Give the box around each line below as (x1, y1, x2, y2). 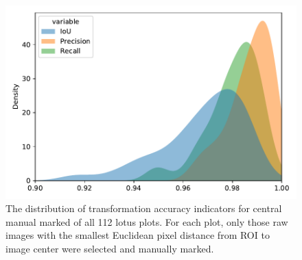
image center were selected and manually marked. (5, 242, 214, 256)
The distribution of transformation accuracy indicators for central (5, 201, 282, 216)
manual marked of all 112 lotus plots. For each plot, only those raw (5, 214, 288, 229)
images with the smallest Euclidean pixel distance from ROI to (5, 228, 270, 242)
